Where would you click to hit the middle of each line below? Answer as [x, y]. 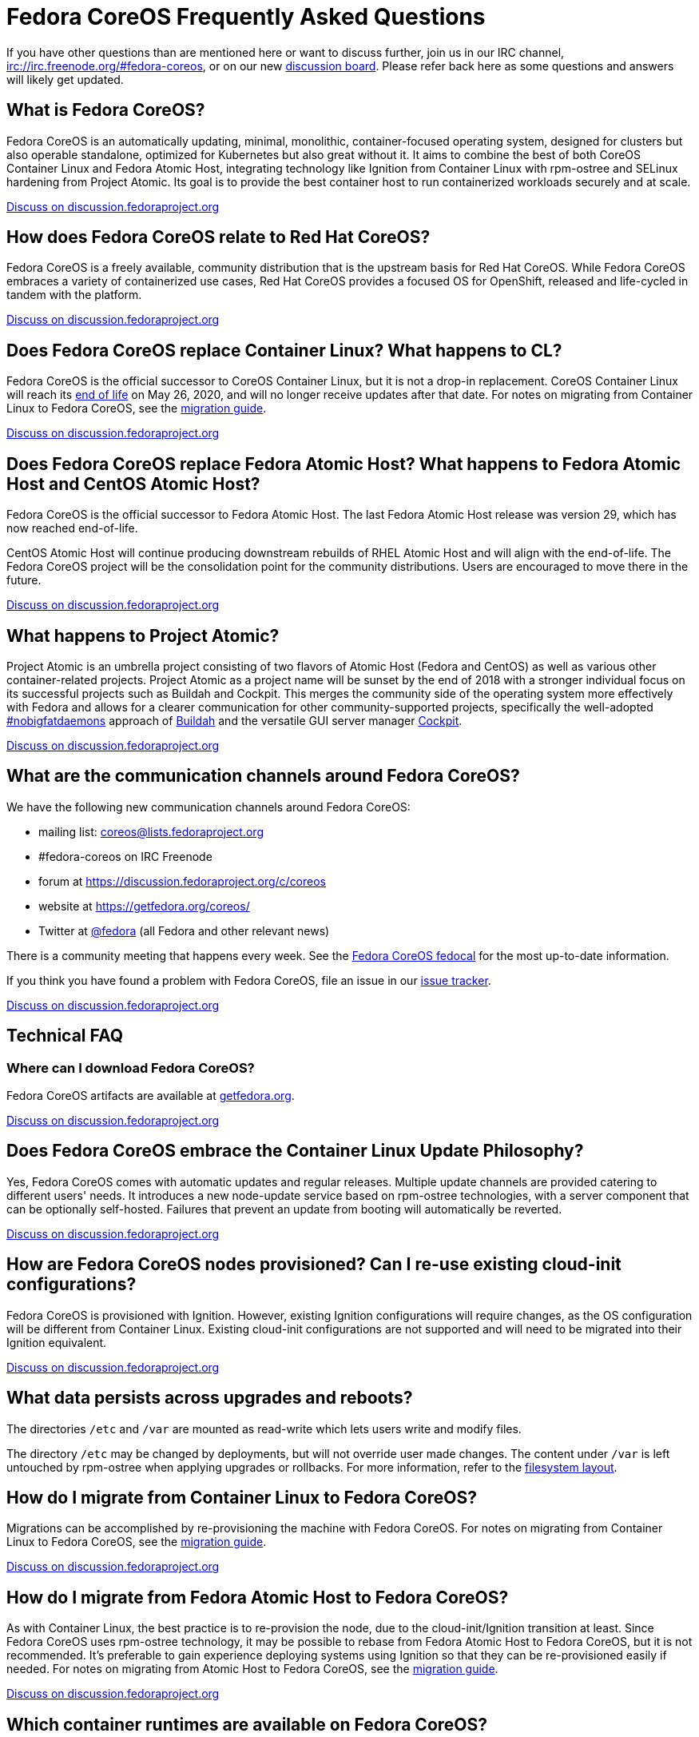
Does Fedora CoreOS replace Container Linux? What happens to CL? [284, 350]
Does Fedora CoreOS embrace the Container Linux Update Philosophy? [295, 1151]
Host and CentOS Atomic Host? [133, 484]
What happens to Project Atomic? [143, 635]
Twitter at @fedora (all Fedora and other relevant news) [184, 930]
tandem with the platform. [74, 295]
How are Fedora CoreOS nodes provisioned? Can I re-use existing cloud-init [314, 1265]
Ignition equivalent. [57, 1342]
